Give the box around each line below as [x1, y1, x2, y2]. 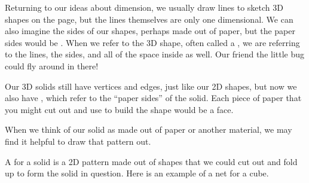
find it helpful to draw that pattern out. [5, 135, 151, 147]
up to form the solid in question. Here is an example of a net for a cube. [5, 167, 269, 179]
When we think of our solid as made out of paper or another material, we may [5, 123, 292, 136]
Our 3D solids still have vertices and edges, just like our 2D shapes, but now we [5, 80, 297, 92]
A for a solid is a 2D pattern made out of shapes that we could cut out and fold [5, 155, 298, 167]
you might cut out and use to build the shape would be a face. [5, 103, 234, 115]
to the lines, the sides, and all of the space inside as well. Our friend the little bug [5, 48, 305, 60]
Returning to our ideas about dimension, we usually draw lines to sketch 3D [5, 1, 284, 13]
